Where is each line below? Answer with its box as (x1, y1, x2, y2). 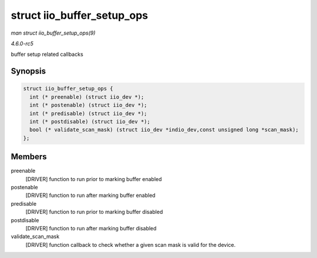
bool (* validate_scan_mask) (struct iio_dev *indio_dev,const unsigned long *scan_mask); (29, 126, 299, 133)
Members (11, 152, 47, 162)
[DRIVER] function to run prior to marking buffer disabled (25, 209, 163, 216)
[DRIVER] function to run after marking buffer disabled (25, 225, 157, 232)
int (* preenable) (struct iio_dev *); (29, 93, 144, 100)
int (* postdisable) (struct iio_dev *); (29, 118, 151, 125)
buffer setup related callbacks (11, 51, 83, 58)
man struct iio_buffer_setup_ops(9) (11, 29, 96, 36)
